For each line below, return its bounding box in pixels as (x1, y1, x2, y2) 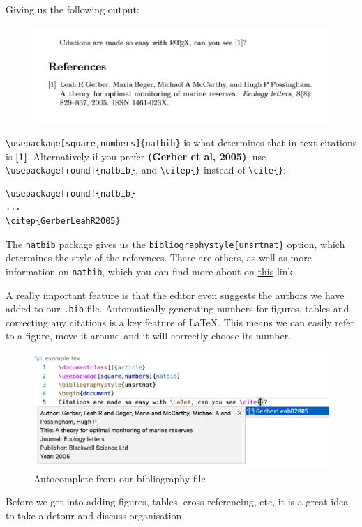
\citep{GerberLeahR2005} (6, 216, 121, 227)
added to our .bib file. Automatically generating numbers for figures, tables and (6, 301, 349, 316)
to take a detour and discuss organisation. (6, 507, 185, 522)
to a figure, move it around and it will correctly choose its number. (6, 328, 292, 343)
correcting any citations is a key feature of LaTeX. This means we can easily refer (6, 314, 355, 329)
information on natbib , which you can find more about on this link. (6, 263, 296, 278)
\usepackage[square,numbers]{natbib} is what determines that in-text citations (6, 135, 357, 149)
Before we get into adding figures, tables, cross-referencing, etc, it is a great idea (6, 494, 349, 509)
